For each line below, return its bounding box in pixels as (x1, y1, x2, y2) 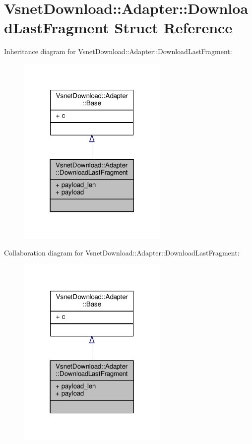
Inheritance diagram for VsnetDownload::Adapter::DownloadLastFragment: (4, 46, 232, 57)
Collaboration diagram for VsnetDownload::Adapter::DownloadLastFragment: (4, 247, 240, 257)
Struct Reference (114, 17, 233, 38)
